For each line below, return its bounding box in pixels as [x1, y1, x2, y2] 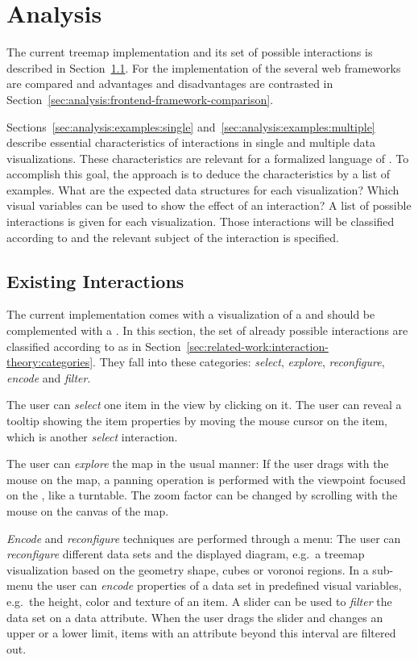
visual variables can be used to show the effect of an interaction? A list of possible [6, 197, 412, 214]
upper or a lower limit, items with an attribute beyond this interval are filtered [6, 624, 396, 641]
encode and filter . [6, 369, 91, 386]
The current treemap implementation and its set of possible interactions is [6, 44, 373, 61]
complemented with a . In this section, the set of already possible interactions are [6, 322, 408, 339]
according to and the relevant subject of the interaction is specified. [6, 228, 339, 245]
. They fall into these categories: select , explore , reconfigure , [93, 353, 385, 370]
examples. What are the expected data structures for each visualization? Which [6, 181, 399, 198]
